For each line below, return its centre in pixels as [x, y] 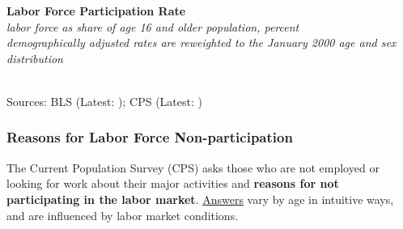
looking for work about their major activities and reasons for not [173, 183]
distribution [35, 58]
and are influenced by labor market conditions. [123, 215]
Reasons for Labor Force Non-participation [150, 137]
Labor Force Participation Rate [96, 11]
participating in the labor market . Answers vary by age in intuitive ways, [200, 199]
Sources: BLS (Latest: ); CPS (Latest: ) [104, 101]
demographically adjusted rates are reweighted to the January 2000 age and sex [201, 42]
